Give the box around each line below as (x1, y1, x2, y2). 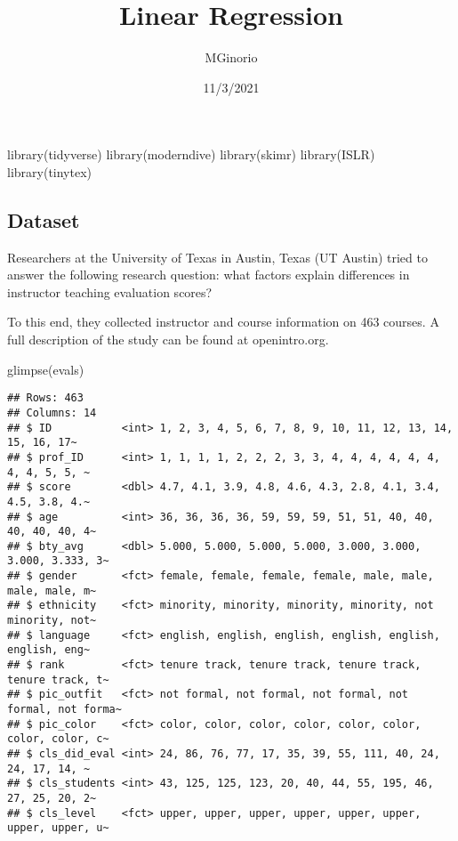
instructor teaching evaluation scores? (7, 282, 213, 301)
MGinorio (205, 48, 258, 67)
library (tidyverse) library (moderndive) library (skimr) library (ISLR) (7, 145, 375, 164)
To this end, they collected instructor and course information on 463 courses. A (7, 312, 439, 331)
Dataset (7, 206, 80, 233)
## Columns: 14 (7, 406, 97, 419)
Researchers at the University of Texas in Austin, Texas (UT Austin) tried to (7, 247, 428, 266)
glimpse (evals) (7, 360, 84, 378)
